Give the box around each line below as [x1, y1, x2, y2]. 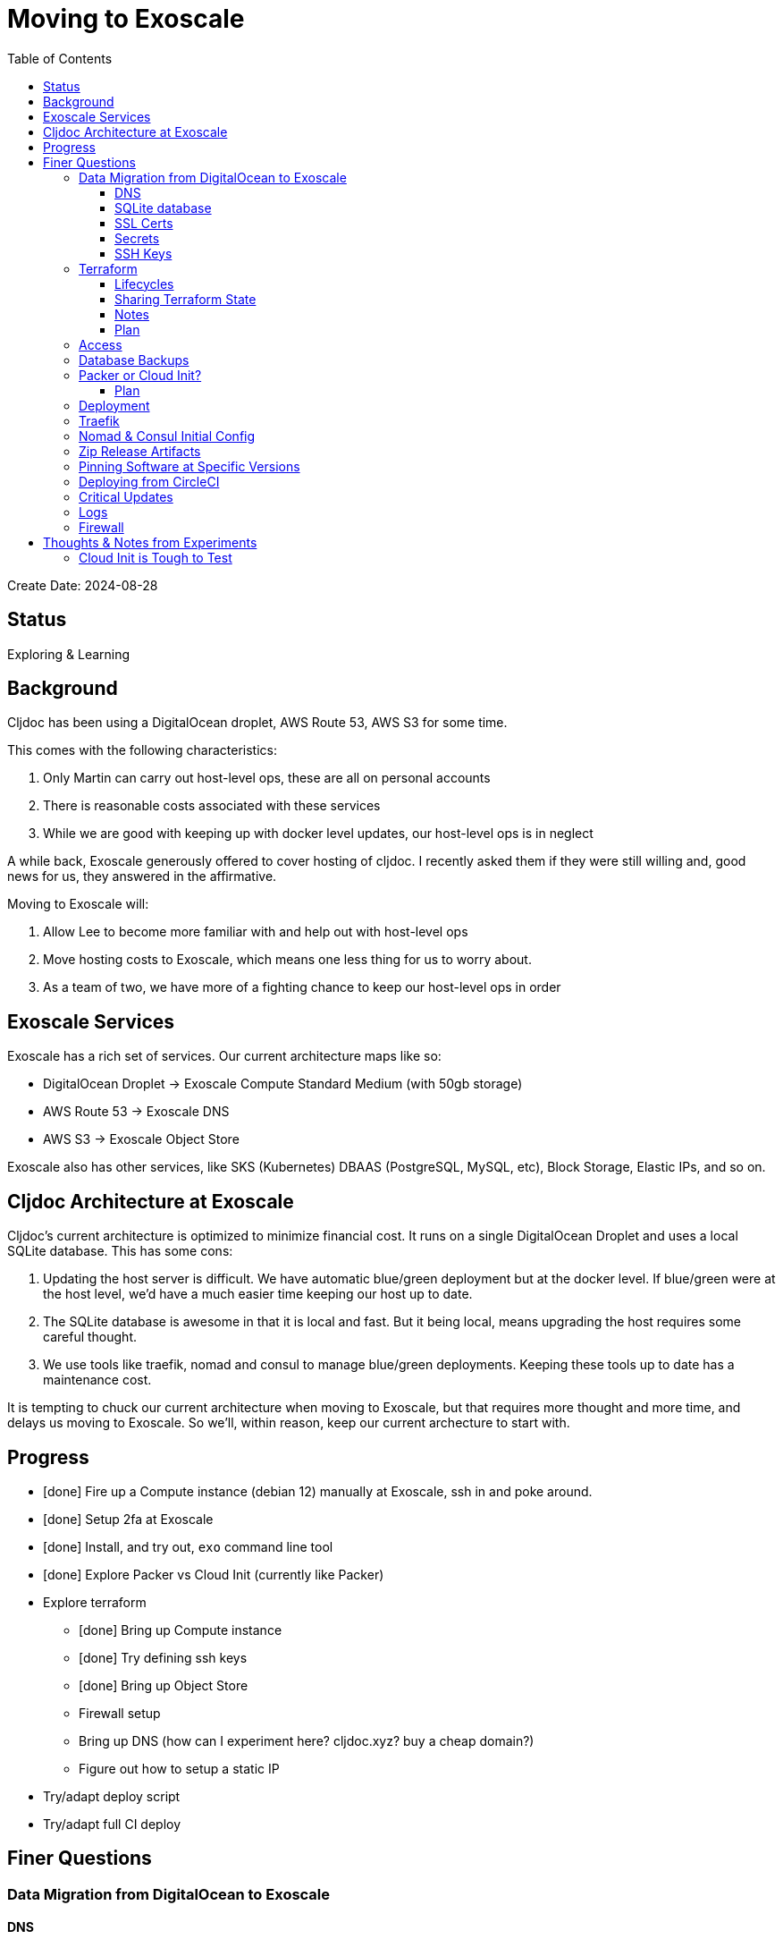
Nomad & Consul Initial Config [79, 428, 256, 444]
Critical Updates [79, 488, 173, 504]
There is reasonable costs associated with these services [43, 798, 381, 814]
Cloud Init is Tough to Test [79, 549, 232, 565]
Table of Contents [7, 50, 113, 66]
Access [79, 336, 122, 352]
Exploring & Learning [7, 646, 130, 662]
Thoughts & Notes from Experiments [43, 534, 257, 550]
